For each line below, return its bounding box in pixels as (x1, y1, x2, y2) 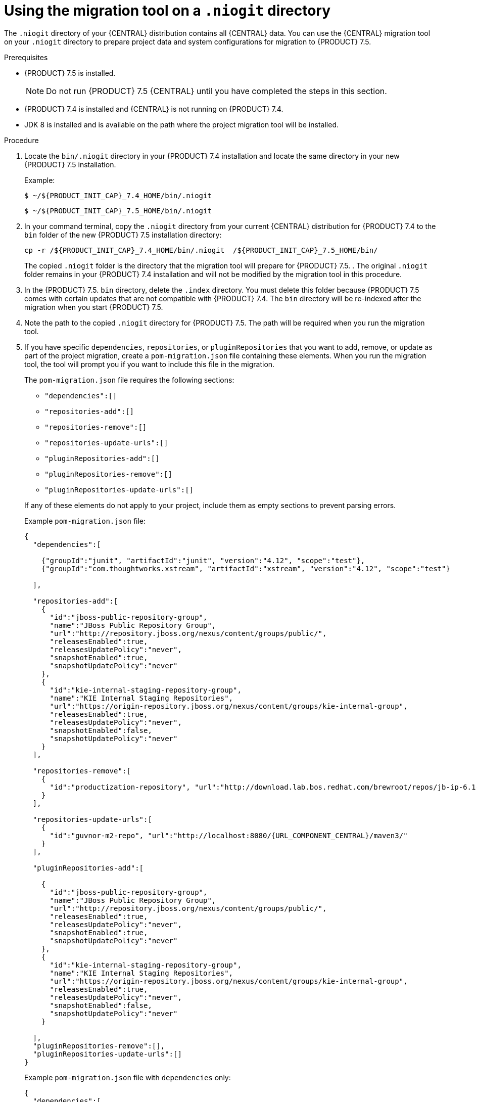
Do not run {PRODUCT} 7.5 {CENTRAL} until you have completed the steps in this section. (46, 85, 387, 96)
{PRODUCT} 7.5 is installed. (24, 68, 116, 77)
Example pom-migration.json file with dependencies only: (24, 1073, 231, 1082)
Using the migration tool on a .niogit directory (4, 2, 331, 19)
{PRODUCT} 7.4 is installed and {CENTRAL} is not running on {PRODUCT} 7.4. (24, 104, 283, 113)
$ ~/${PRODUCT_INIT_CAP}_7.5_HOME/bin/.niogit (24, 206, 212, 215)
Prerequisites (4, 53, 48, 62)
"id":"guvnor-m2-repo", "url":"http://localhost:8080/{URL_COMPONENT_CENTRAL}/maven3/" (50, 831, 408, 840)
